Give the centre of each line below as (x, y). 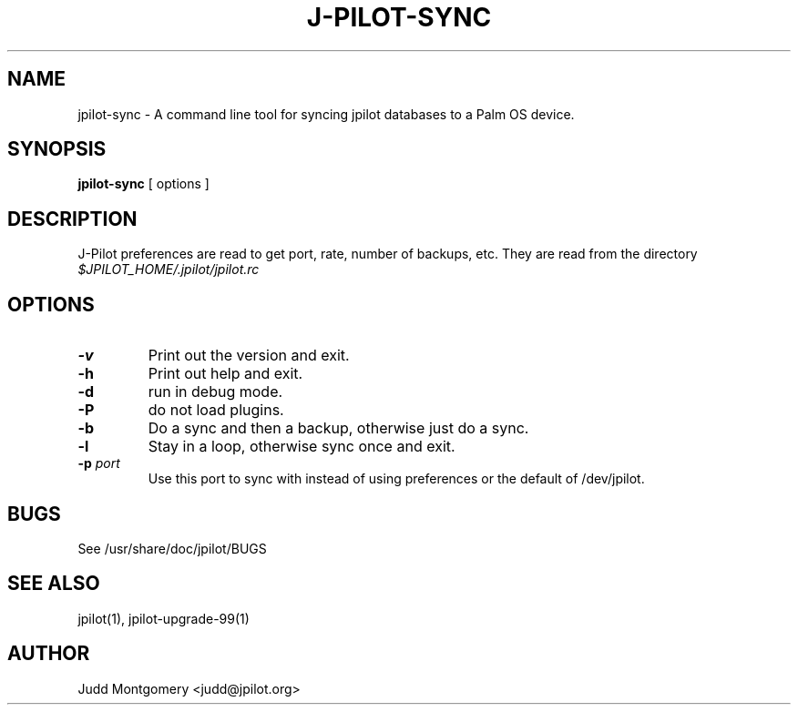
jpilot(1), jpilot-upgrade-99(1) (164, 618)
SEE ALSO (54, 584)
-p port (99, 463)
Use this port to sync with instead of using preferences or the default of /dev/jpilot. (396, 479)
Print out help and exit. (225, 374)
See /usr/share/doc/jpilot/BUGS (172, 548)
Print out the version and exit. (249, 356)
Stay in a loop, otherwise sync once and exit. (302, 447)
